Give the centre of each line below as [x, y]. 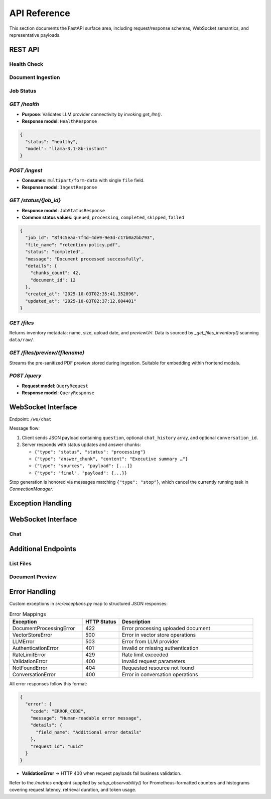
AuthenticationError [35, 648]
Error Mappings [28, 614]
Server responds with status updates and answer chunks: [81, 445]
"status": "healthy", [52, 142]
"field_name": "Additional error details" [89, 732]
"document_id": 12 [53, 280]
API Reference [40, 13]
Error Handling [33, 592]
